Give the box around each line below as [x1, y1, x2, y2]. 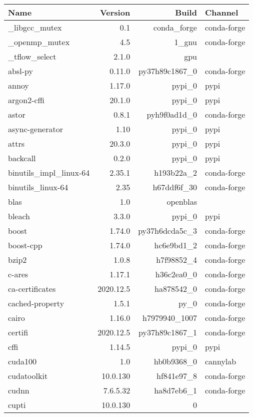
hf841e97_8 [156, 370, 197, 381]
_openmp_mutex [8, 36, 70, 48]
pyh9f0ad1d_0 [146, 109, 197, 120]
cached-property [8, 297, 64, 309]
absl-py [8, 65, 33, 77]
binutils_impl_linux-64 [8, 167, 90, 178]
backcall [8, 152, 36, 164]
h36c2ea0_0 [155, 268, 197, 280]
